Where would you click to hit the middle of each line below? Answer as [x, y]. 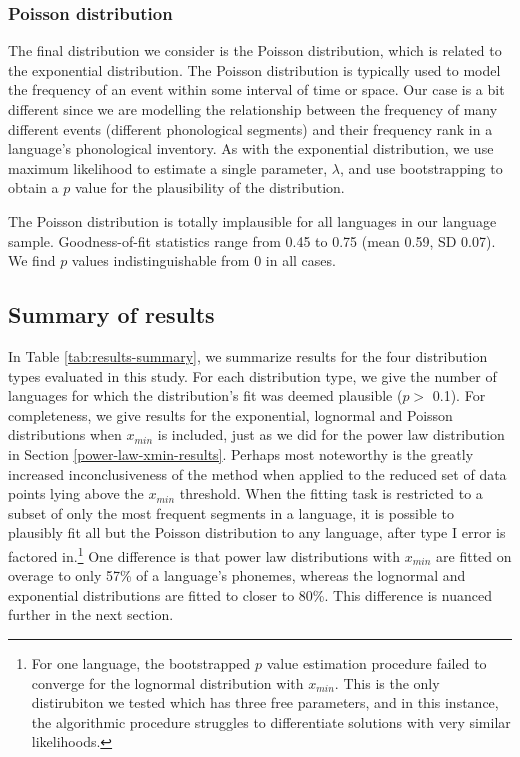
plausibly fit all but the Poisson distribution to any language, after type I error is [257, 532]
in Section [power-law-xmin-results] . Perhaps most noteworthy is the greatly [241, 453]
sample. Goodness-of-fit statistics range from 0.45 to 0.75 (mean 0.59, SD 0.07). [252, 240]
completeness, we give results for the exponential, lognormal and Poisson [230, 414]
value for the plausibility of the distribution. [209, 187]
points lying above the [76, 493]
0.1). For [459, 395]
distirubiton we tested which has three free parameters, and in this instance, [265, 702]
